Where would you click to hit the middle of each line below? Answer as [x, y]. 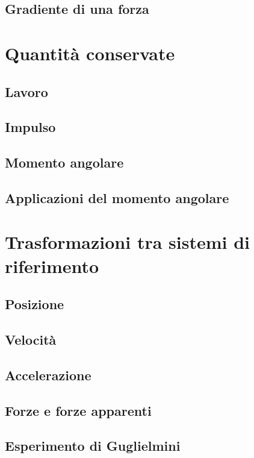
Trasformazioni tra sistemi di [128, 242]
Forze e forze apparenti [78, 410]
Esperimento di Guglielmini [93, 446]
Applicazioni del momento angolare [117, 197]
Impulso [30, 127]
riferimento [52, 265]
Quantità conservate [90, 53]
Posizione [35, 304]
